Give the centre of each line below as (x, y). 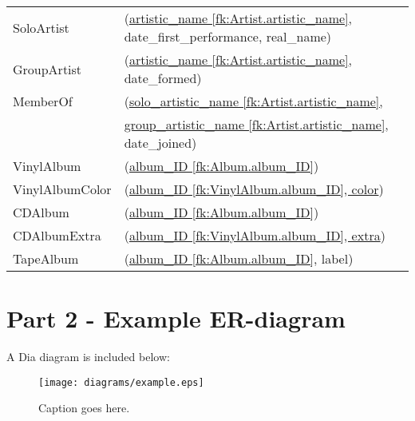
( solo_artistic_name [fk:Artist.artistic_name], (253, 101)
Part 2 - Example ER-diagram (176, 318)
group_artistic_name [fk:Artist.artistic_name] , (256, 124)
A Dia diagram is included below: (88, 357)
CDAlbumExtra (57, 235)
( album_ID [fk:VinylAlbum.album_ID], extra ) (255, 235)
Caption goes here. (84, 408)
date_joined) (160, 143)
